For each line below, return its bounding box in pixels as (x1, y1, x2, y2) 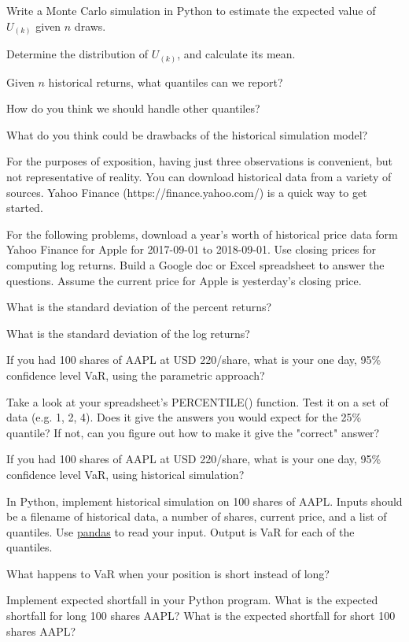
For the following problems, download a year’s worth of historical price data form (6, 225, 398, 242)
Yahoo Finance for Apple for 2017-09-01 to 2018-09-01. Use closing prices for (6, 241, 376, 258)
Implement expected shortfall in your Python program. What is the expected (6, 592, 378, 608)
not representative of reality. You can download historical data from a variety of (6, 169, 392, 184)
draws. (74, 17, 106, 34)
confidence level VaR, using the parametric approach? (6, 366, 265, 383)
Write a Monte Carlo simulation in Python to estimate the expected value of (6, 2, 376, 18)
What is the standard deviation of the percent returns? (6, 299, 272, 315)
